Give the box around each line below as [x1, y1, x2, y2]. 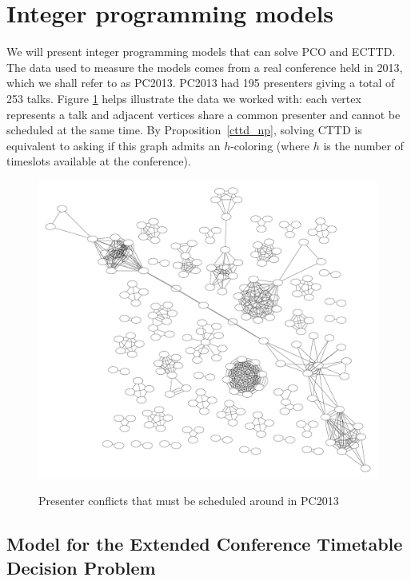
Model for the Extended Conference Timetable [6, 531, 403, 556]
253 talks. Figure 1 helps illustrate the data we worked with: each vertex [6, 90, 361, 106]
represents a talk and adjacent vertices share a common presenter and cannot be [6, 105, 401, 122]
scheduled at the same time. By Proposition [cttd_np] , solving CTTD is [6, 121, 362, 138]
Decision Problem [6, 555, 156, 579]
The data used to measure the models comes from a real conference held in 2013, [6, 58, 403, 75]
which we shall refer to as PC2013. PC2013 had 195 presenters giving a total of [6, 74, 395, 91]
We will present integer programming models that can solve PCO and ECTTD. [6, 43, 396, 60]
